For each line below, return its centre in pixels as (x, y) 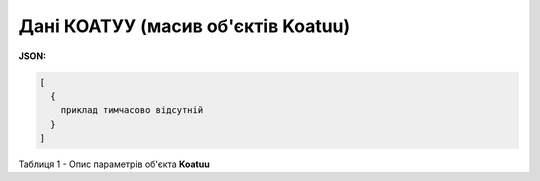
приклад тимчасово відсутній (132, 110)
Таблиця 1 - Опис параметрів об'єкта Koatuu (114, 164)
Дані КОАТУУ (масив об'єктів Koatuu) (184, 26)
